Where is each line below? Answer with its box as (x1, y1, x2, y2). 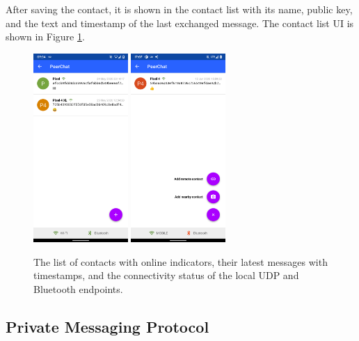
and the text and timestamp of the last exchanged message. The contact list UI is (6, 15, 354, 30)
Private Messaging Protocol (6, 315, 209, 337)
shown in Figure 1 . (6, 29, 85, 44)
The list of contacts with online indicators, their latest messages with (33, 254, 328, 269)
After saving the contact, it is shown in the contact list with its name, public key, (6, 2, 353, 16)
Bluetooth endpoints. (33, 281, 123, 296)
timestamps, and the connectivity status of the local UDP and (33, 268, 299, 283)
